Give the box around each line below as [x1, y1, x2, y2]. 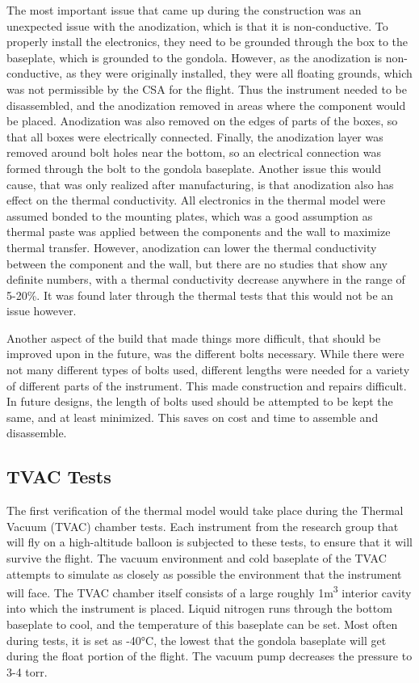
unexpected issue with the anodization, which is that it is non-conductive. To [6, 17, 388, 34]
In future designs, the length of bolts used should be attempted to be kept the [6, 393, 393, 410]
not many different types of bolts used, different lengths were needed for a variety [6, 361, 410, 378]
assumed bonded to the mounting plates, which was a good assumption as [6, 207, 373, 224]
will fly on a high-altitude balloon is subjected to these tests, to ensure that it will [6, 533, 413, 550]
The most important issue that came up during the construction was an [6, 2, 362, 18]
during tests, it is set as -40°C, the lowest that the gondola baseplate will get [6, 631, 387, 648]
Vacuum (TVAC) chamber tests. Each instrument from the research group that [6, 517, 399, 534]
